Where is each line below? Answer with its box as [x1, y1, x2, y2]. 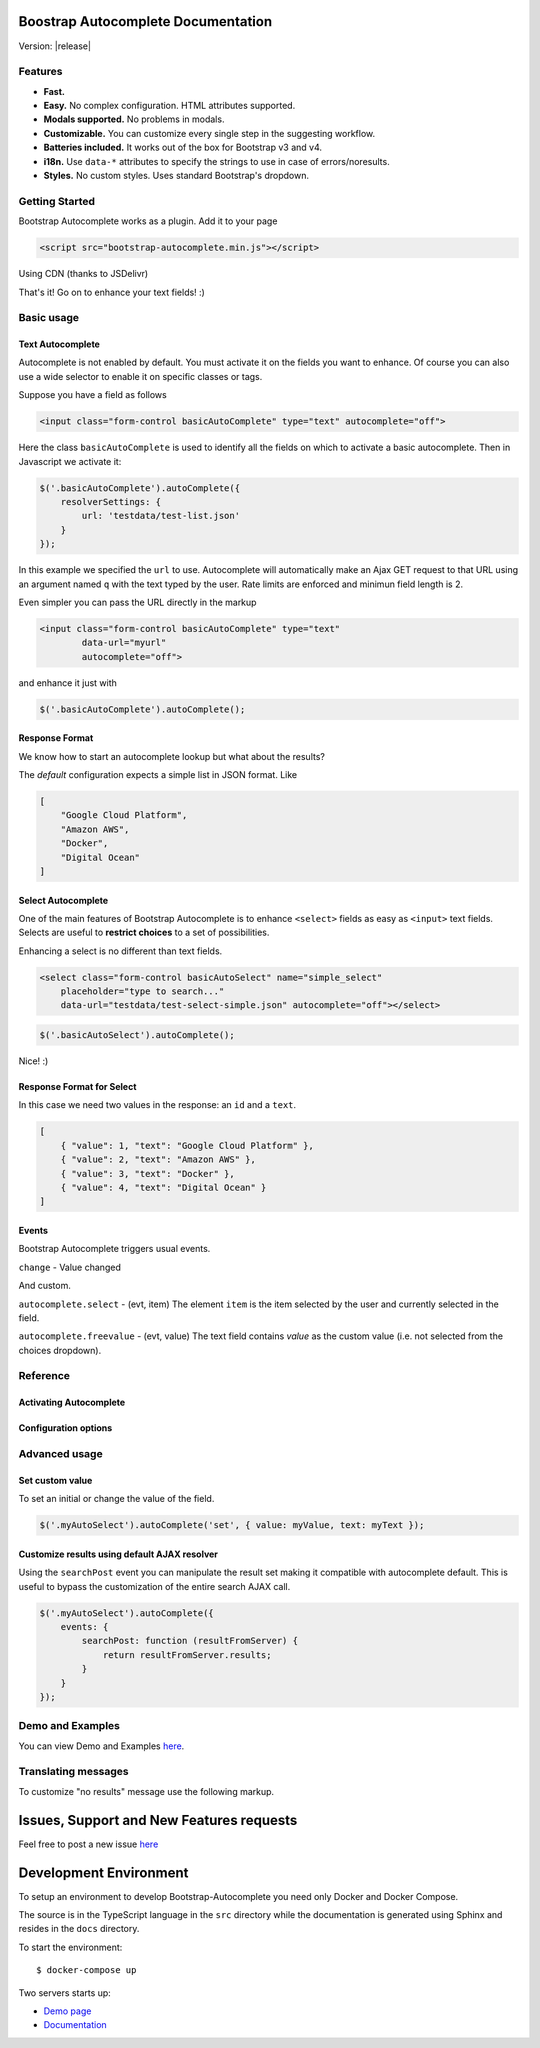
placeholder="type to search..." [60, 986, 225, 997]
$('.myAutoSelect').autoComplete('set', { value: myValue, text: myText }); [39, 1520, 425, 1531]
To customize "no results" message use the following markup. [18, 1785, 275, 1797]
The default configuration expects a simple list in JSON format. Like [18, 769, 298, 781]
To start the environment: [18, 1941, 123, 1953]
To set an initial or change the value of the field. [18, 1493, 215, 1505]
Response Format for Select [18, 1081, 137, 1093]
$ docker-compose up [36, 1965, 137, 1976]
